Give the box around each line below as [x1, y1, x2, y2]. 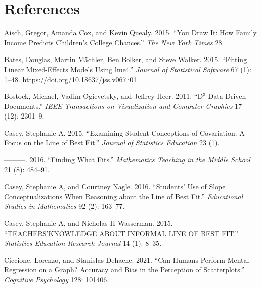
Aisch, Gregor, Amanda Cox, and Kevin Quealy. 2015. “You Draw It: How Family [4, 27, 257, 38]
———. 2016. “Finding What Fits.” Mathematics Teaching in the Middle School [4, 154, 250, 165]
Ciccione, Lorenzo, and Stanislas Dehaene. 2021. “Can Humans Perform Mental [4, 254, 249, 265]
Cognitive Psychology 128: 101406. [4, 274, 109, 284]
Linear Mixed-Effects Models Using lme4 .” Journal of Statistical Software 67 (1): [4, 64, 251, 74]
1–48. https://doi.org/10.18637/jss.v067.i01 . [4, 74, 139, 84]
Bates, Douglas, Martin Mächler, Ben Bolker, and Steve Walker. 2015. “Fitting [4, 54, 247, 65]
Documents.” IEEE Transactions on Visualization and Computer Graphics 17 [4, 100, 242, 111]
